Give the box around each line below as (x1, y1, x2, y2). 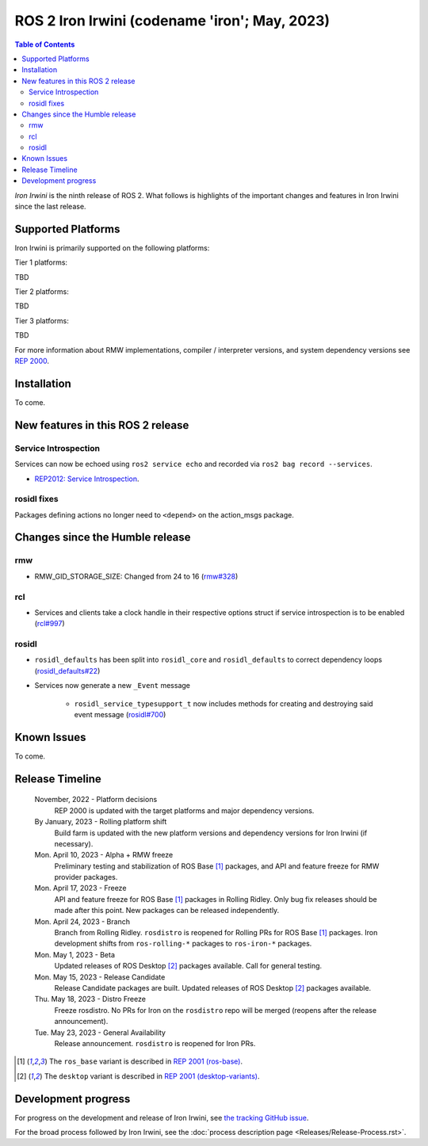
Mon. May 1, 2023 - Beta (34, 949, 115, 959)
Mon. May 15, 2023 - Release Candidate (34, 972, 166, 982)
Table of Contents (14, 40, 75, 49)
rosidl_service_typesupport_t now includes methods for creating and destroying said (74, 698, 373, 709)
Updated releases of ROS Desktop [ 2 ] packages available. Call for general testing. (54, 961, 323, 971)
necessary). (54, 838, 94, 848)
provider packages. (54, 873, 118, 882)
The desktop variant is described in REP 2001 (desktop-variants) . (44, 1071, 260, 1081)
